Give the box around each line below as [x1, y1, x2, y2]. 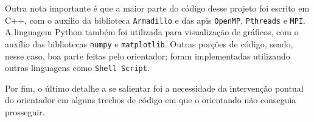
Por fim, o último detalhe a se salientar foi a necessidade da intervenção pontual [5, 81, 304, 94]
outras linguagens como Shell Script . [5, 61, 150, 74]
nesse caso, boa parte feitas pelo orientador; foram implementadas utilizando [5, 49, 290, 62]
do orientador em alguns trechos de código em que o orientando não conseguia [5, 93, 296, 106]
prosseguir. [5, 105, 45, 118]
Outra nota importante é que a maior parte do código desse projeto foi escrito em [5, 2, 310, 14]
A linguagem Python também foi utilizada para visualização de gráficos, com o [5, 25, 299, 38]
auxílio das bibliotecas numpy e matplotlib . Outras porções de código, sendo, [5, 37, 293, 50]
